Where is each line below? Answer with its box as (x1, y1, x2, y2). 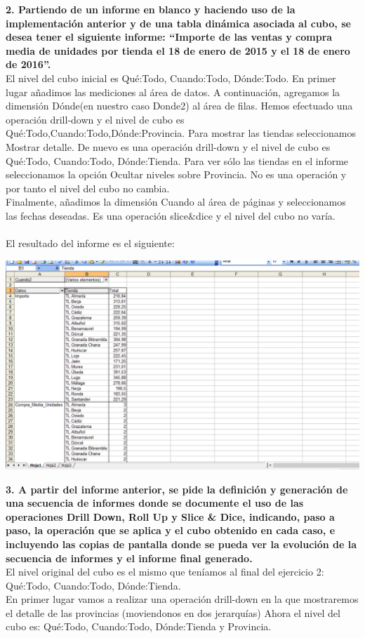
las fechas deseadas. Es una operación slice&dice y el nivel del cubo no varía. (6, 208, 336, 222)
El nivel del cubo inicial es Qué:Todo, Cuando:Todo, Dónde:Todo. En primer (6, 70, 336, 85)
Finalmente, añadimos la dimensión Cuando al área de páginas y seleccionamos (6, 194, 346, 209)
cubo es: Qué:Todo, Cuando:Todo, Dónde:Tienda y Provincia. (6, 619, 272, 634)
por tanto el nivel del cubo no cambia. (6, 180, 170, 195)
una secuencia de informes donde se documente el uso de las (6, 496, 304, 510)
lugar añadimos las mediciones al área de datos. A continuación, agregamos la (6, 84, 340, 99)
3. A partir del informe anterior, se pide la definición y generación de (6, 481, 348, 496)
